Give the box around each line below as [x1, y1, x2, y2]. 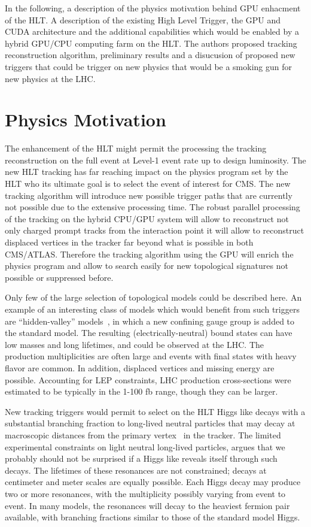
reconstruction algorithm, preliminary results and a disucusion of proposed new [5, 49, 295, 61]
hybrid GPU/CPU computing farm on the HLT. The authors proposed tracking [5, 37, 297, 49]
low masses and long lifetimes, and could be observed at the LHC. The [5, 338, 264, 350]
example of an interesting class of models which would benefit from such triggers [5, 303, 300, 315]
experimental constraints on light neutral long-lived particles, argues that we [5, 440, 285, 453]
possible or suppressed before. [5, 271, 114, 283]
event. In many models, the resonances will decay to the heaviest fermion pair [5, 499, 290, 511]
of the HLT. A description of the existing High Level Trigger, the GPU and [5, 13, 281, 26]
